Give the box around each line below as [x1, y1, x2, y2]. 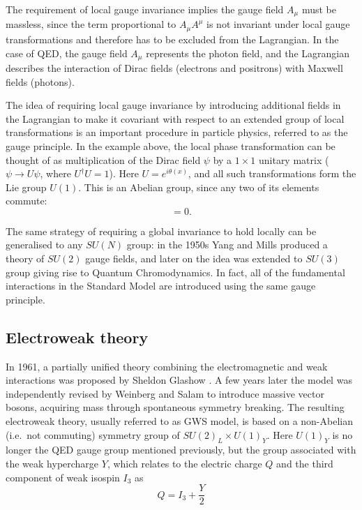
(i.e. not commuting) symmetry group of [6, 427, 180, 442]
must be [301, 2, 336, 16]
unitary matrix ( [258, 152, 329, 167]
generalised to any [6, 237, 83, 252]
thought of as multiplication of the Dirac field [6, 152, 201, 167]
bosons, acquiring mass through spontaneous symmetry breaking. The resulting [6, 400, 345, 414]
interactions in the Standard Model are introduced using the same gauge [6, 278, 316, 293]
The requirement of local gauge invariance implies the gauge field [6, 2, 284, 16]
